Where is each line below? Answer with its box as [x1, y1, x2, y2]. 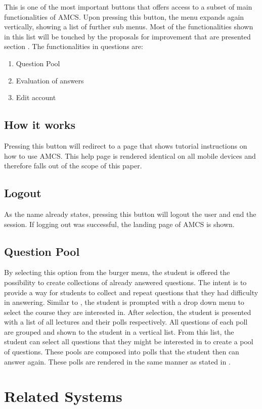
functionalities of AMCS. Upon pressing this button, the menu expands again [4, 11, 244, 22]
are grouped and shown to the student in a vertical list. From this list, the [4, 326, 234, 337]
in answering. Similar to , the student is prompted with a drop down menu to [4, 297, 244, 307]
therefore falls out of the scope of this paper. [4, 160, 142, 171]
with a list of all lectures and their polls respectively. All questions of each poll [4, 316, 248, 327]
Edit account [16, 92, 56, 103]
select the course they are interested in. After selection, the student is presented [4, 306, 251, 317]
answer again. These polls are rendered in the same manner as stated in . [4, 356, 231, 367]
